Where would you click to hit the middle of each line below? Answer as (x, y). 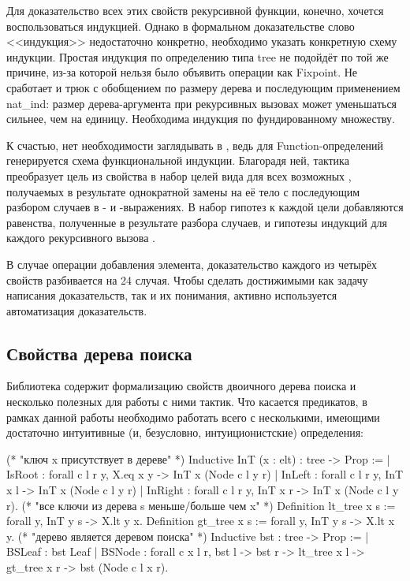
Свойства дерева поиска (99, 353)
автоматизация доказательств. (77, 310)
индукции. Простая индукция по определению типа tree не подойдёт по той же (198, 56)
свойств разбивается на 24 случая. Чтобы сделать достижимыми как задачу (187, 279)
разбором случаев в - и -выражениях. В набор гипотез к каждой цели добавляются (205, 207)
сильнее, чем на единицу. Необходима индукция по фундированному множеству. (201, 119)
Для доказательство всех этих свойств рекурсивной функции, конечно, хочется (195, 10)
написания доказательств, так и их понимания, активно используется (172, 295)
